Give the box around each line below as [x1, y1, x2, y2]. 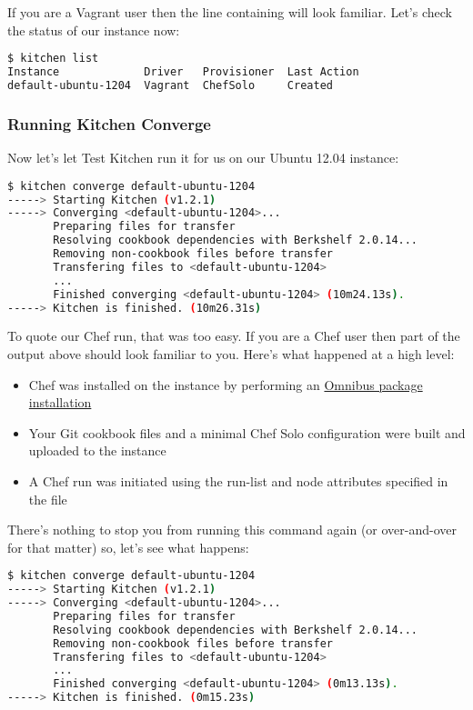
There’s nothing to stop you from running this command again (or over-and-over [7, 520, 457, 539]
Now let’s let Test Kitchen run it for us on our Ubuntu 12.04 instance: [7, 148, 399, 167]
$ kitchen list [7, 52, 99, 65]
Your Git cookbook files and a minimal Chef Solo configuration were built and [28, 423, 466, 442]
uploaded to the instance [28, 441, 166, 460]
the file [28, 489, 67, 508]
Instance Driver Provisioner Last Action [7, 65, 359, 79]
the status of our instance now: [7, 20, 180, 39]
